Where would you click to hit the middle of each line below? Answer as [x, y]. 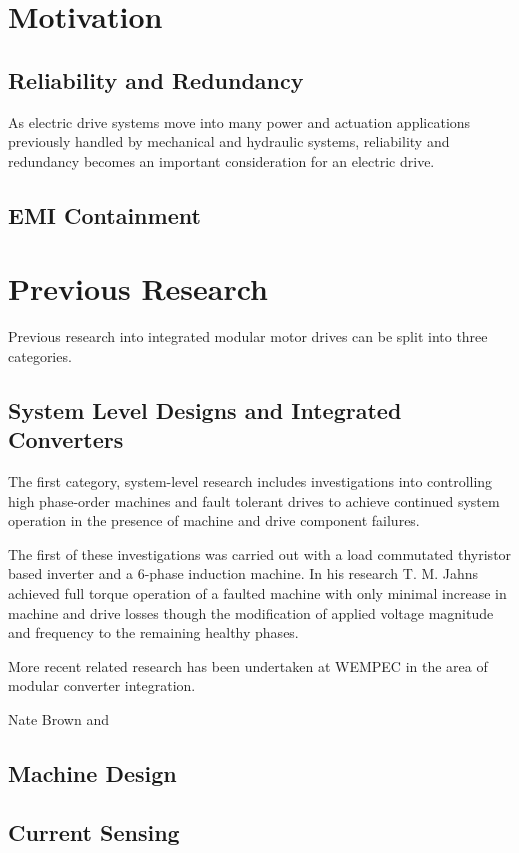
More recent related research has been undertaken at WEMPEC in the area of [248, 665]
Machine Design [92, 772]
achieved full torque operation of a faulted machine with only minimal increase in [257, 593]
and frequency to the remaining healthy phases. [153, 632]
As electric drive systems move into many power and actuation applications [239, 121]
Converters [66, 439]
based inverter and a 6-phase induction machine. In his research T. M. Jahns [243, 573]
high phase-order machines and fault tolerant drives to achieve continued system [254, 500]
